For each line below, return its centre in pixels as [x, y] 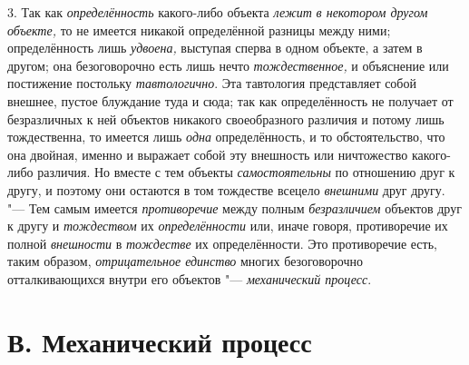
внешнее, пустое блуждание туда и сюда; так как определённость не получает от [230, 100]
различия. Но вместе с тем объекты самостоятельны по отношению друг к [246, 172]
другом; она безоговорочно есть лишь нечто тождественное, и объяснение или [228, 65]
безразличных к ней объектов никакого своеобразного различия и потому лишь [226, 118]
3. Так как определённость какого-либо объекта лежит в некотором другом [218, 12]
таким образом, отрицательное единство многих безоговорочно [186, 261]
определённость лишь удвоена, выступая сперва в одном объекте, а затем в [215, 48]
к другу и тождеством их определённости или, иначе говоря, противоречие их [228, 226]
